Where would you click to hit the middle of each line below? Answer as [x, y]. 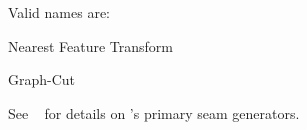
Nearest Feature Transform [91, 45]
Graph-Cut [42, 79]
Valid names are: [59, 12]
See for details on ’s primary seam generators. [154, 112]
